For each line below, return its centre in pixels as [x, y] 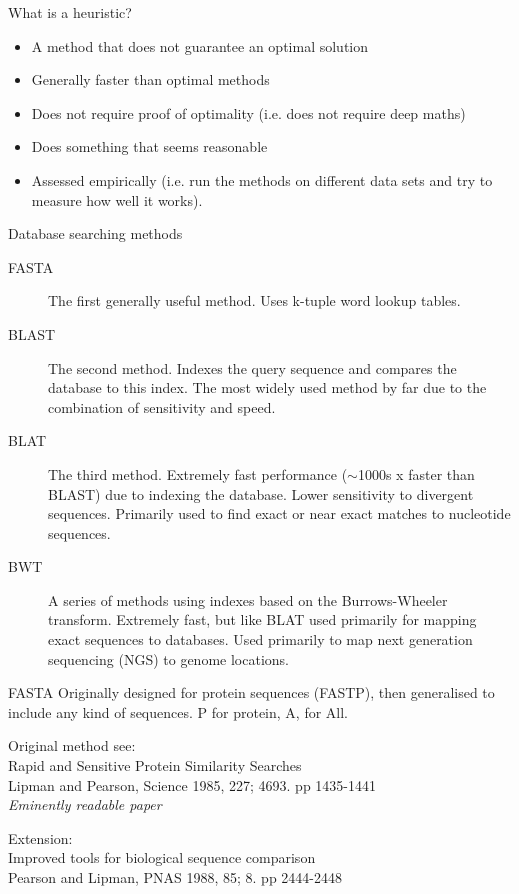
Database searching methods [95, 233]
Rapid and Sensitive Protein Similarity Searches [155, 765]
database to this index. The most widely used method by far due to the [267, 387]
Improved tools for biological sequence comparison [162, 857]
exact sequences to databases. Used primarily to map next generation [260, 639]
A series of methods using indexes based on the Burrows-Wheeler [248, 599]
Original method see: [72, 745]
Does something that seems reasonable [149, 146]
